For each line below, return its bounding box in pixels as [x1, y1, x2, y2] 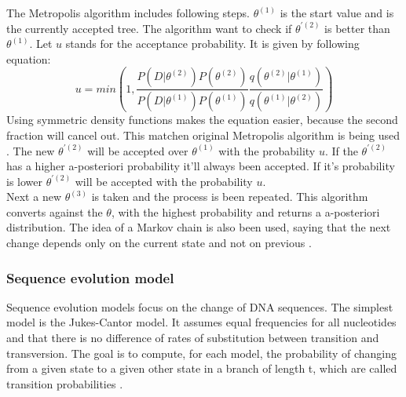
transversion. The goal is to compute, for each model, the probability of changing [6, 344, 397, 361]
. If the [324, 142, 358, 158]
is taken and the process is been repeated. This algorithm [91, 188, 368, 205]
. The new [6, 142, 55, 158]
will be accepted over [87, 142, 188, 158]
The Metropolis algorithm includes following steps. [6, 5, 250, 20]
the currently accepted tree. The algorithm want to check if [6, 20, 292, 36]
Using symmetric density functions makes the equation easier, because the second [6, 111, 398, 128]
